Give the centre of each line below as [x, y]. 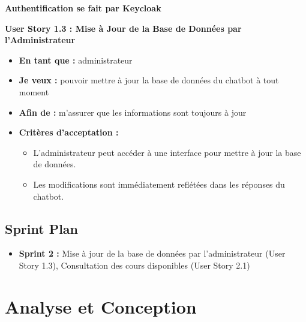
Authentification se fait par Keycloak [83, 8]
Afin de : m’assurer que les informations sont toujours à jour [133, 112]
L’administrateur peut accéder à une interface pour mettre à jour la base [167, 152]
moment [34, 91]
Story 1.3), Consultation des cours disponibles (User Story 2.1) [134, 265]
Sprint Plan [42, 228]
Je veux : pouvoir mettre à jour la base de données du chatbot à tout [149, 80]
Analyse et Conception [101, 306]
